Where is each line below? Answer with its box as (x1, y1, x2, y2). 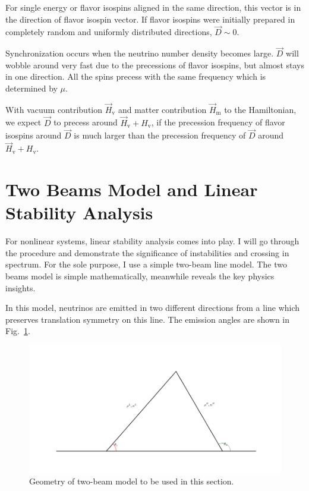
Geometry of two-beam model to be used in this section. (29, 475, 234, 487)
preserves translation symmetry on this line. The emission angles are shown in (5, 313, 290, 325)
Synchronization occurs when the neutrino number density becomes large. (5, 47, 274, 59)
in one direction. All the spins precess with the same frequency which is (5, 70, 266, 83)
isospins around (5, 129, 62, 141)
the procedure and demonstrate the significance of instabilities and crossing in (5, 246, 289, 259)
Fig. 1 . (5, 325, 30, 337)
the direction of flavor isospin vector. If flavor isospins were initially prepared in (5, 12, 295, 25)
